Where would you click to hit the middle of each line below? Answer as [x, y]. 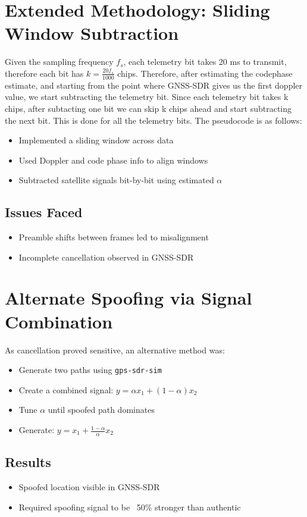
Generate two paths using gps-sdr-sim [90, 370]
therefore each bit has [44, 73]
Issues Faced [44, 212]
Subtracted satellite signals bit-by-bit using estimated [116, 180]
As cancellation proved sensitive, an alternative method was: [115, 350]
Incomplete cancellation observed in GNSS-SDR [106, 257]
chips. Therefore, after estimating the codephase [205, 73]
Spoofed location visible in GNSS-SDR [89, 487]
